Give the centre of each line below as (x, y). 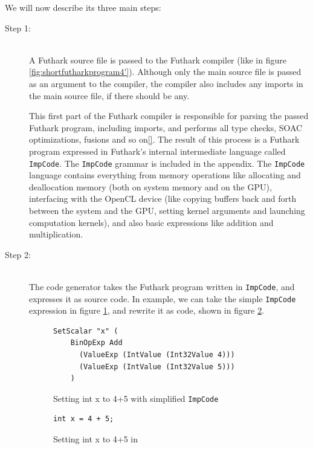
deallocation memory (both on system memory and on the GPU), (150, 186)
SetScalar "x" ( (86, 331)
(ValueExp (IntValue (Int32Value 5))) (157, 367)
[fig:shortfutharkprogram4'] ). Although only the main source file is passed (165, 72)
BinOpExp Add (96, 343)
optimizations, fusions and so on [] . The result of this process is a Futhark (164, 139)
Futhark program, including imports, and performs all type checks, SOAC (166, 127)
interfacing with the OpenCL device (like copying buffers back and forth (163, 199)
